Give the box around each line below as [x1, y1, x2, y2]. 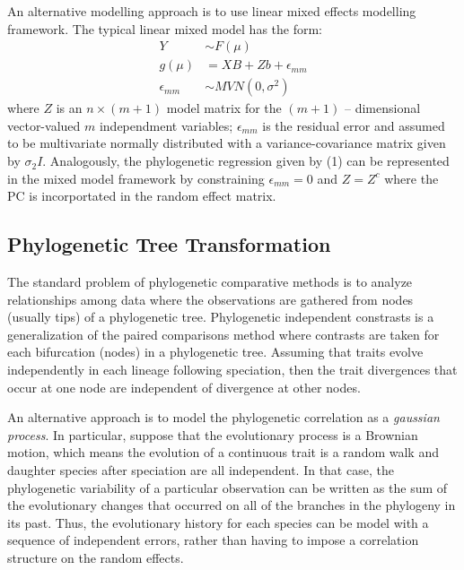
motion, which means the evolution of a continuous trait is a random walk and [7, 443, 439, 462]
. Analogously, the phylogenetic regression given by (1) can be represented [42, 151, 450, 170]
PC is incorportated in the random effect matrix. [7, 186, 276, 205]
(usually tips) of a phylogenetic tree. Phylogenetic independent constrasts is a [7, 307, 434, 326]
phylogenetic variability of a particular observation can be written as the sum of [7, 478, 448, 497]
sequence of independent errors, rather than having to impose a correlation [7, 531, 419, 549]
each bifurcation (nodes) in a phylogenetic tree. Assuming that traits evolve [7, 342, 424, 361]
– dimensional [345, 99, 421, 117]
